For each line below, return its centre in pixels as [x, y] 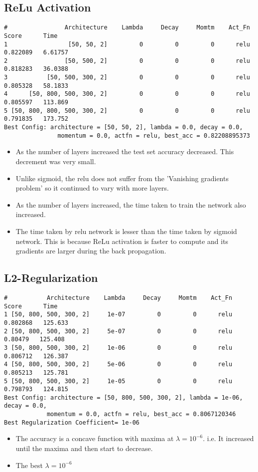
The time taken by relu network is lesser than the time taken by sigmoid [126, 231]
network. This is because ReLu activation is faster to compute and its [122, 241]
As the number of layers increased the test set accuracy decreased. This [125, 151]
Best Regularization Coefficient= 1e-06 [72, 422]
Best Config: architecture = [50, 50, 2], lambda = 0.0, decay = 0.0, [124, 127]
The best [29, 465]
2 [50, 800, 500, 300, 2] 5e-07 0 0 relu [118, 331]
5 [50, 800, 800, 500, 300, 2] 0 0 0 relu [127, 111]
